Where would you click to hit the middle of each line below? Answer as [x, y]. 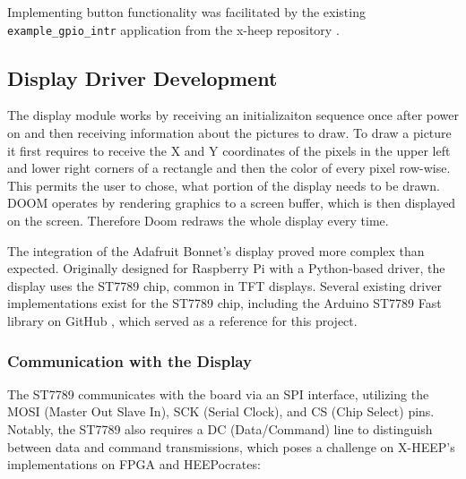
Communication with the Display [129, 360]
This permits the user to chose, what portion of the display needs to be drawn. [224, 185]
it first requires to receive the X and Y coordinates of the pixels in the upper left [229, 150]
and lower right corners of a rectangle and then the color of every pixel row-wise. [229, 168]
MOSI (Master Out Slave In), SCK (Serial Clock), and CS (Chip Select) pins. [221, 411]
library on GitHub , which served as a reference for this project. [182, 320]
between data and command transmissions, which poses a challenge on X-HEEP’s [231, 446]
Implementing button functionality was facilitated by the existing [186, 12]
